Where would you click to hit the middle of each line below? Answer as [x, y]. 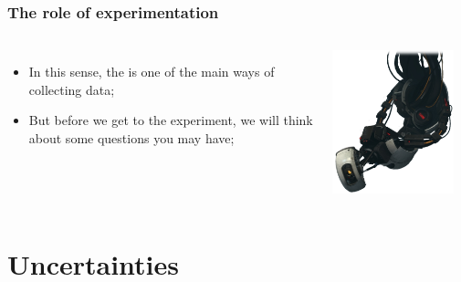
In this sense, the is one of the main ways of [152, 72]
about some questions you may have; [131, 138]
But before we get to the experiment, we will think [171, 120]
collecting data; [72, 89]
